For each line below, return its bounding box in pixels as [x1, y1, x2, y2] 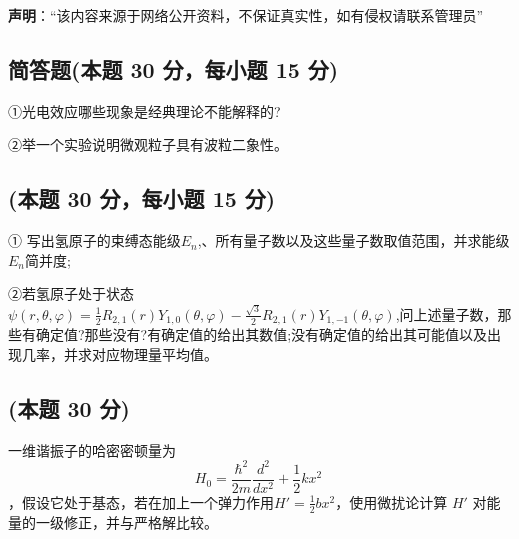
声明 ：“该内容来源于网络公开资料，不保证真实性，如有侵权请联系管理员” [8, 5, 484, 25]
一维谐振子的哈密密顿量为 [8, 439, 176, 460]
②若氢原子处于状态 [8, 283, 134, 304]
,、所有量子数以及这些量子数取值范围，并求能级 [197, 230, 510, 251]
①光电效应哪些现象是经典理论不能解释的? [8, 100, 281, 121]
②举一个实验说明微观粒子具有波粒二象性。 [8, 134, 288, 155]
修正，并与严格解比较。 [63, 511, 218, 532]
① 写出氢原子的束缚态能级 [8, 230, 181, 251]
